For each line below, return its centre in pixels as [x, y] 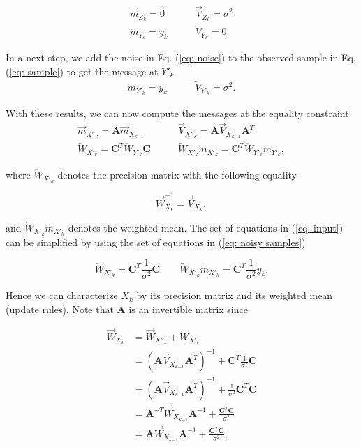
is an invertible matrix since [188, 309]
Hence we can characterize [62, 295]
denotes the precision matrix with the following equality [177, 175]
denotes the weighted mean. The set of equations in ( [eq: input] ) [206, 227]
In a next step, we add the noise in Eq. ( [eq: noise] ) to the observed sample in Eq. [181, 58]
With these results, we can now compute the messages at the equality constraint [177, 113]
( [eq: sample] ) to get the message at [82, 71]
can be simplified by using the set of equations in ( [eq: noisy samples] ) [156, 242]
